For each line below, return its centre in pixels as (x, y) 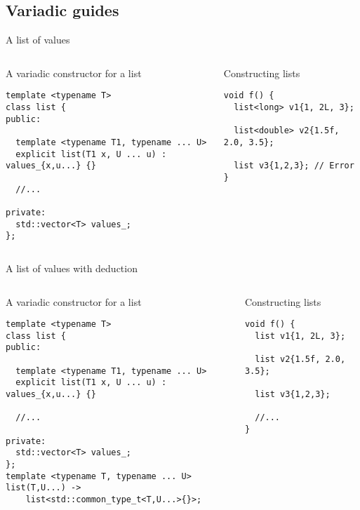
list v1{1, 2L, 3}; (300, 336)
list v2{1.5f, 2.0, (300, 360)
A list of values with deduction (72, 268)
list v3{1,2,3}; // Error (294, 166)
